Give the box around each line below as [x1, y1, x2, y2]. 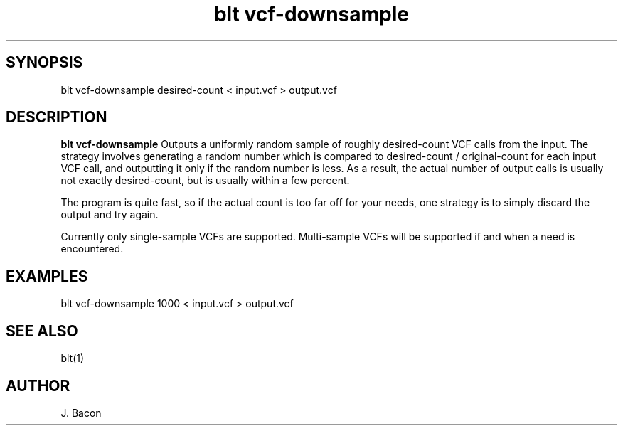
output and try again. [60, 208, 159, 221]
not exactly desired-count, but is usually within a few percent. [60, 174, 350, 187]
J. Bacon [60, 406, 102, 419]
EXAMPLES [6, 267, 88, 285]
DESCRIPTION [6, 108, 107, 127]
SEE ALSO [6, 321, 78, 340]
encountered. [60, 243, 124, 255]
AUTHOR [6, 376, 70, 395]
